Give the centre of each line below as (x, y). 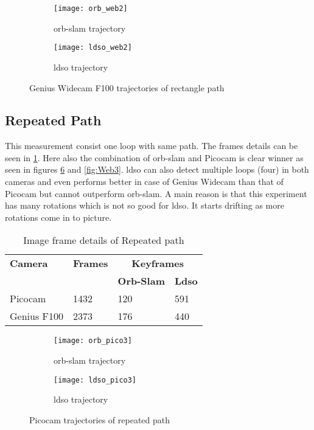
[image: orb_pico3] (93, 341)
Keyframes (158, 263)
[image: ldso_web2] (93, 48)
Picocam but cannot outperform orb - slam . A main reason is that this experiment (156, 193)
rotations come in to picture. (58, 217)
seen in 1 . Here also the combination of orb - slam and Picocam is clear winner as (154, 157)
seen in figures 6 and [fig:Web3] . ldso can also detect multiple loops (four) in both (157, 169)
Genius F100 (37, 316)
